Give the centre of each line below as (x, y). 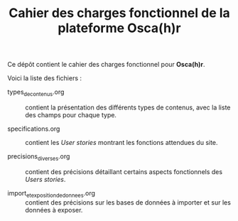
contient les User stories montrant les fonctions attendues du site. (121, 142)
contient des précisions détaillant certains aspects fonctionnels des (124, 171)
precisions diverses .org (39, 157)
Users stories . (45, 179)
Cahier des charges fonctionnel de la (119, 13)
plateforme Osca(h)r (119, 28)
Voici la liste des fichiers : (45, 78)
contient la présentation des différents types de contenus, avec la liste (128, 107)
